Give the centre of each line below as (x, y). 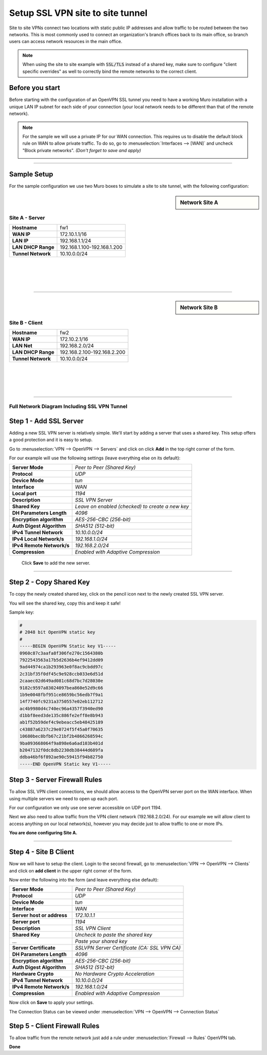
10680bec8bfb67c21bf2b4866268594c (61, 736)
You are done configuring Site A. (43, 833)
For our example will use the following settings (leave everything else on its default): (95, 458)
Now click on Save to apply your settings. (51, 1002)
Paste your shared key (101, 942)
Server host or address (40, 915)
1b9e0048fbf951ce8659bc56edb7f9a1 (61, 694)
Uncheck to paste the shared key (114, 935)
